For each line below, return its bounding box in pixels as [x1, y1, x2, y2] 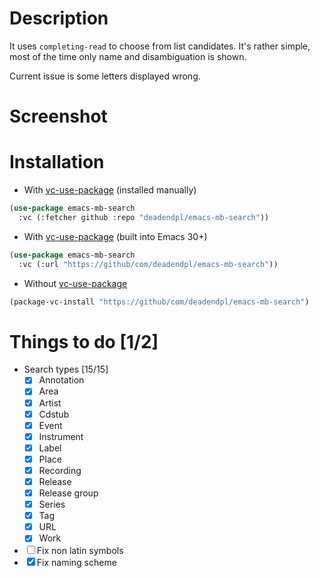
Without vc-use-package [23, 277, 128, 289]
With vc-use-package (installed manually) [23, 184, 197, 196]
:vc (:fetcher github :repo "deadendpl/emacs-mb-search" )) [18, 212, 270, 222]
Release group [38, 487, 99, 499]
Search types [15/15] [23, 363, 109, 376]
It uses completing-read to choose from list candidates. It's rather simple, [9, 40, 311, 52]
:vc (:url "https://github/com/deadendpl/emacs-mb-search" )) [18, 259, 279, 269]
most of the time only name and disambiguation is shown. [9, 50, 247, 62]
